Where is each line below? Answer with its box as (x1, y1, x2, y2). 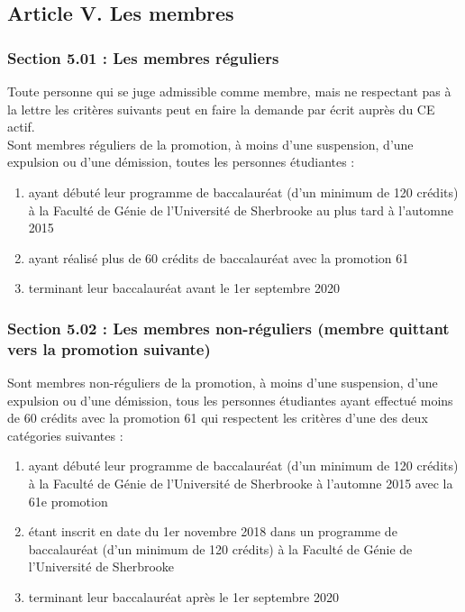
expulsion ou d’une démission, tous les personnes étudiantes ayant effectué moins (7, 390, 453, 409)
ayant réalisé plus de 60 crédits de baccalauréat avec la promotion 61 (28, 248, 409, 267)
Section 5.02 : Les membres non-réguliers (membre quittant (7, 316, 450, 339)
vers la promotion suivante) (7, 337, 211, 360)
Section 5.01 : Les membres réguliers (7, 46, 279, 69)
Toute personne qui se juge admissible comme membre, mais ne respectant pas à (7, 82, 451, 100)
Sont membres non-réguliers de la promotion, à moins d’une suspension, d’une (7, 373, 438, 392)
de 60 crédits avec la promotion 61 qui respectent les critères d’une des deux (7, 408, 428, 427)
